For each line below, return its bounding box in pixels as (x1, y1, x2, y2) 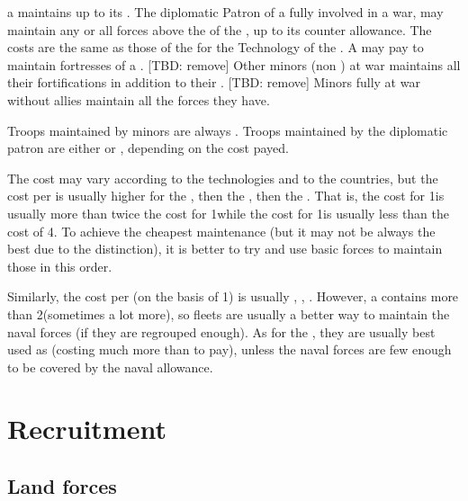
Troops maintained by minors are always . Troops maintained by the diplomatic (7, 121, 448, 139)
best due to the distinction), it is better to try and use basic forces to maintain (7, 239, 443, 258)
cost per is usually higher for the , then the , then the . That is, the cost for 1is (7, 186, 445, 205)
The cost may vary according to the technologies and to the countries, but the (7, 168, 438, 187)
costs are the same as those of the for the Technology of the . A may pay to (7, 38, 424, 57)
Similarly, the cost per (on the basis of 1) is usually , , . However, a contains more (7, 287, 459, 306)
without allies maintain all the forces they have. (7, 90, 270, 109)
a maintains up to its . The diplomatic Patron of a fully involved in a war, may (7, 3, 444, 21)
